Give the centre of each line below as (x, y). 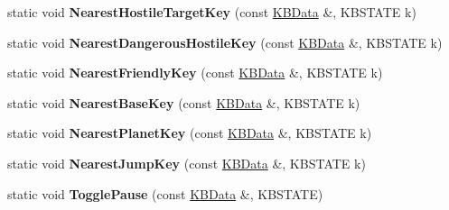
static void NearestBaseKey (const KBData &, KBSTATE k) (184, 102)
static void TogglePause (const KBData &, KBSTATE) (165, 193)
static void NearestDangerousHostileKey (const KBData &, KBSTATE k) (225, 42)
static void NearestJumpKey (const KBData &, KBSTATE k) (187, 163)
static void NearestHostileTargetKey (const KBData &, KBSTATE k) (212, 12)
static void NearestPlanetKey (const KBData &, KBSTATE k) (190, 133)
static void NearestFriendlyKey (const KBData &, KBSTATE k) (195, 73)
